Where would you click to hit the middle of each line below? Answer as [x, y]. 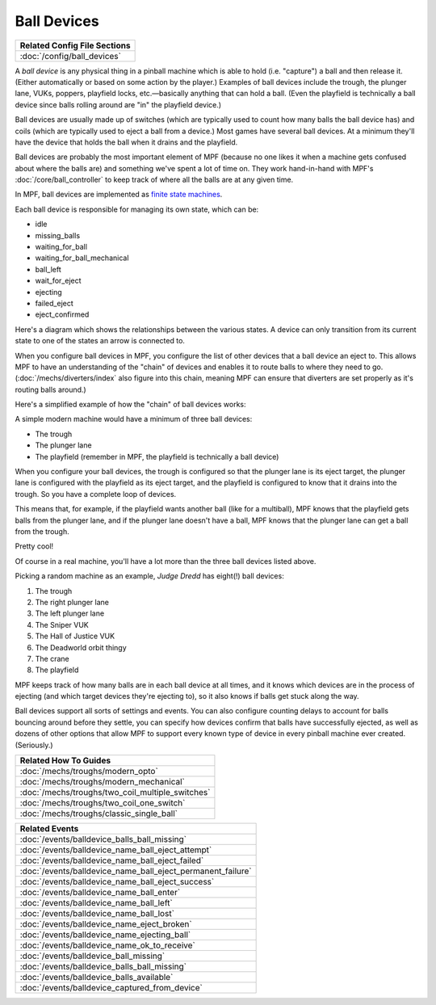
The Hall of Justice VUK [75, 636]
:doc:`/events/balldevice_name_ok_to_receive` [107, 945]
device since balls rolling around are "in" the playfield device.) [118, 104]
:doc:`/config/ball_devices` [70, 56]
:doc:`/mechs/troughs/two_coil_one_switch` [103, 803]
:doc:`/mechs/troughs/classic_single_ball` [99, 814]
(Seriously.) [34, 745]
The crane [52, 658]
